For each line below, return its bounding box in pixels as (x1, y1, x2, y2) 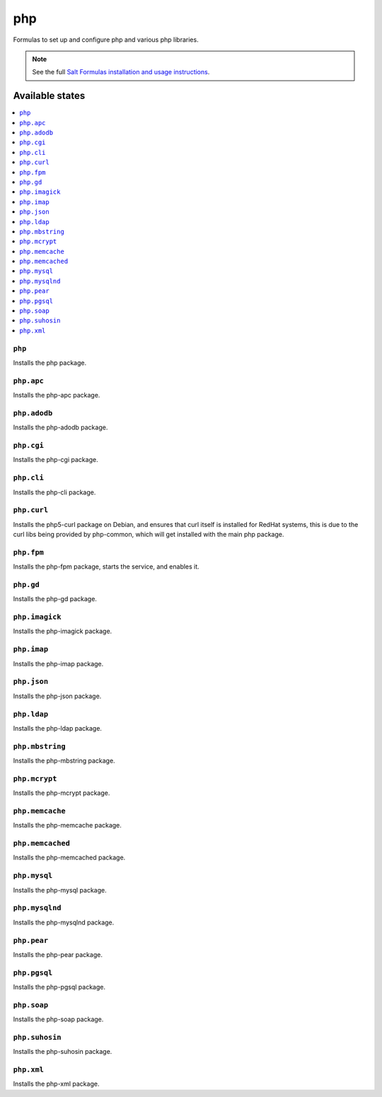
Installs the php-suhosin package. (13, 1047, 112, 1056)
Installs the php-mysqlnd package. (13, 918, 115, 927)
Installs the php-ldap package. (13, 724, 103, 732)
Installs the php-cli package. (13, 488, 96, 497)
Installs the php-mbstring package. (13, 757, 116, 765)
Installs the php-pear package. (13, 950, 103, 958)
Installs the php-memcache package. (13, 821, 122, 830)
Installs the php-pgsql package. (13, 983, 106, 992)
